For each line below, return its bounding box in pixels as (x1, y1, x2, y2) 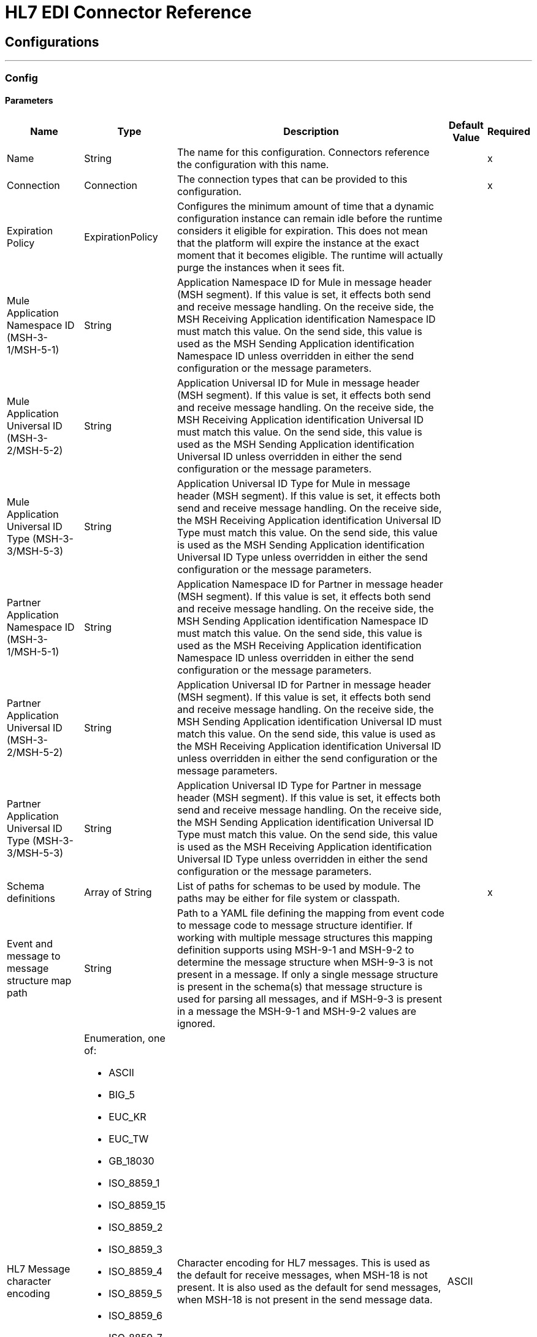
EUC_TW (109, 1132, 149, 1145)
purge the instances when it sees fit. (177, 261, 345, 274)
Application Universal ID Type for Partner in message (177, 779, 422, 792)
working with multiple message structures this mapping (177, 931, 433, 944)
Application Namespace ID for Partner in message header (177, 577, 443, 590)
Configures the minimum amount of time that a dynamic (177, 199, 434, 212)
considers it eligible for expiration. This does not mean (177, 224, 428, 237)
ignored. (177, 1017, 216, 1030)
